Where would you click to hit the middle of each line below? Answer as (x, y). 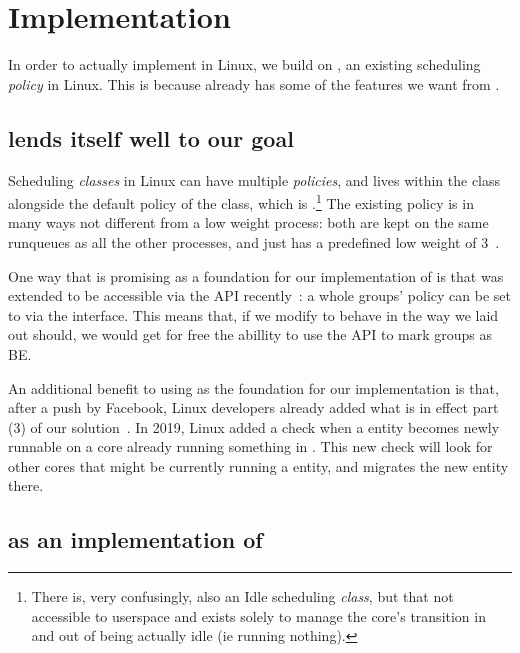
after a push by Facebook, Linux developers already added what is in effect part (253, 407)
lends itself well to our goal (151, 137)
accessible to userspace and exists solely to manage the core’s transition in (258, 615)
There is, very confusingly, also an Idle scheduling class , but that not (242, 596)
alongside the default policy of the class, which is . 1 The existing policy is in (241, 201)
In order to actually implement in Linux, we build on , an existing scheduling (244, 64)
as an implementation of (135, 539)
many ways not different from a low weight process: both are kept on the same (248, 222)
